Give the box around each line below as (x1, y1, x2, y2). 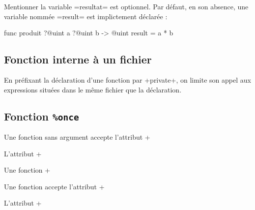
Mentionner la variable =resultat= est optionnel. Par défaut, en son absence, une (4, 1, 249, 11)
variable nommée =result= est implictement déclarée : (4, 11, 168, 21)
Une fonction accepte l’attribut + (4, 181, 105, 191)
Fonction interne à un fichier (4, 52, 152, 67)
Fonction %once (4, 108, 79, 123)
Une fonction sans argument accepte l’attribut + (4, 131, 150, 142)
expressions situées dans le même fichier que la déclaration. (4, 84, 182, 94)
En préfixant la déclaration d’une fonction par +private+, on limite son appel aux (4, 74, 251, 85)
